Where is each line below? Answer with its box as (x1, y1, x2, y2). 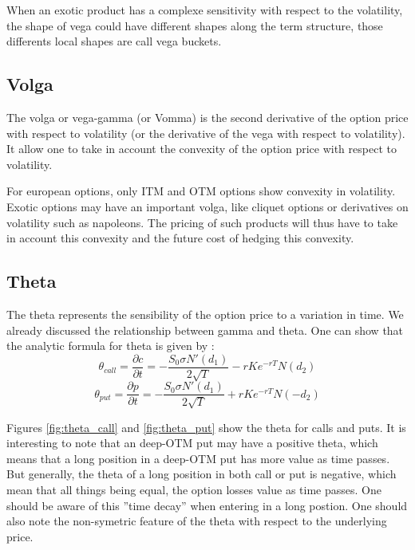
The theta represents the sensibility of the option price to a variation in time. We (6, 305, 404, 322)
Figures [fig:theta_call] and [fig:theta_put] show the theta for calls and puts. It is (6, 418, 406, 435)
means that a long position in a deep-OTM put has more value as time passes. (6, 450, 390, 466)
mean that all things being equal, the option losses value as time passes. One (6, 481, 381, 497)
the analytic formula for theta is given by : (6, 337, 215, 354)
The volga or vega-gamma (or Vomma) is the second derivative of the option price (6, 108, 409, 125)
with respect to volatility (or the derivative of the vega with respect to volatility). (6, 124, 405, 141)
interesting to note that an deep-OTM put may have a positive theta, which (6, 434, 378, 451)
